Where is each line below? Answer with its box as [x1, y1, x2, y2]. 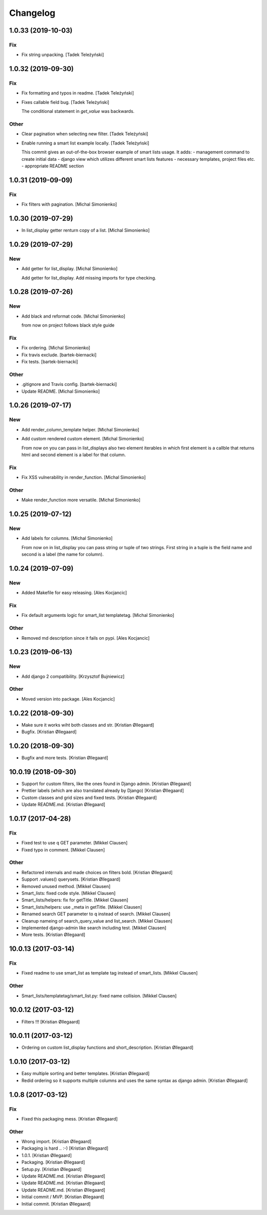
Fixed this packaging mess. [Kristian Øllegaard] [21, 1116, 118, 1122]
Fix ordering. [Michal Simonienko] [21, 345, 90, 351]
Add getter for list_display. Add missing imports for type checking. [21, 275, 156, 280]
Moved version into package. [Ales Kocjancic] [21, 696, 115, 702]
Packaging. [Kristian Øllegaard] [21, 1159, 85, 1165]
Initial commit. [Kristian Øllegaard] [21, 1201, 91, 1207]
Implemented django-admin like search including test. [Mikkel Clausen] [21, 925, 167, 931]
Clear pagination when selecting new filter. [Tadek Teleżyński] [21, 131, 148, 137]
